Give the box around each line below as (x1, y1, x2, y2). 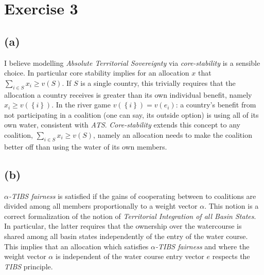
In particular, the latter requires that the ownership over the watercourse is (4, 221, 242, 231)
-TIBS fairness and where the (155, 241, 250, 251)
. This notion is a (204, 200, 259, 211)
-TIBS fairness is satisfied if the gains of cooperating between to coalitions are (8, 190, 256, 201)
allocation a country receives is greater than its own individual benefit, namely (4, 89, 252, 100)
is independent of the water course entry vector (55, 251, 204, 262)
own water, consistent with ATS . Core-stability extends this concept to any (4, 119, 240, 130)
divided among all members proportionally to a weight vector (4, 200, 198, 211)
